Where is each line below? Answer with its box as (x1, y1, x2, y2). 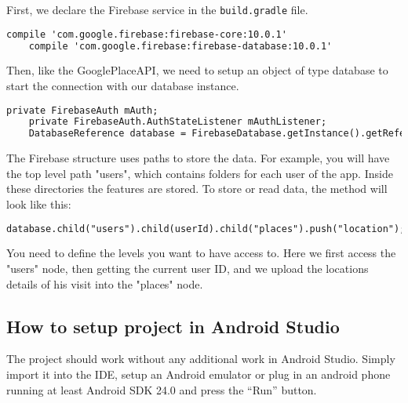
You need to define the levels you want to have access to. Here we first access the (6, 245, 396, 261)
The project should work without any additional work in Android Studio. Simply (6, 350, 395, 367)
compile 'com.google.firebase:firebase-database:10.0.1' (28, 40, 333, 52)
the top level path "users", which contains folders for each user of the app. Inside (6, 165, 393, 181)
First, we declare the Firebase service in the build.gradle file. (6, 2, 308, 17)
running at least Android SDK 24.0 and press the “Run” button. (6, 381, 317, 398)
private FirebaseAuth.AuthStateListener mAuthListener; (28, 116, 327, 128)
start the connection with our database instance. (6, 78, 239, 93)
